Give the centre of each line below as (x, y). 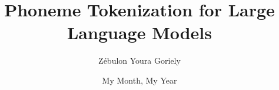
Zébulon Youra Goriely (139, 60)
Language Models (139, 32)
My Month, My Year (139, 80)
